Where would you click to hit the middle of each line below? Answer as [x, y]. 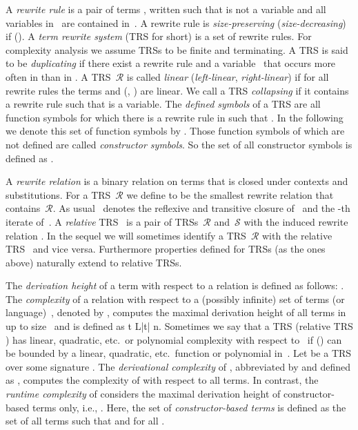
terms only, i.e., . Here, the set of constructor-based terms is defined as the [189, 407]
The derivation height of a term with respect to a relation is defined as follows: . [175, 285]
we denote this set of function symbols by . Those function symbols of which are [175, 131]
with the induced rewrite [296, 221]
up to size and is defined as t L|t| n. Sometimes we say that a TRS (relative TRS [179, 326]
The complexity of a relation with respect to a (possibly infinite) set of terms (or [175, 299]
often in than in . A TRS [58, 76]
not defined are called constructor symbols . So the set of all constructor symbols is [179, 144]
